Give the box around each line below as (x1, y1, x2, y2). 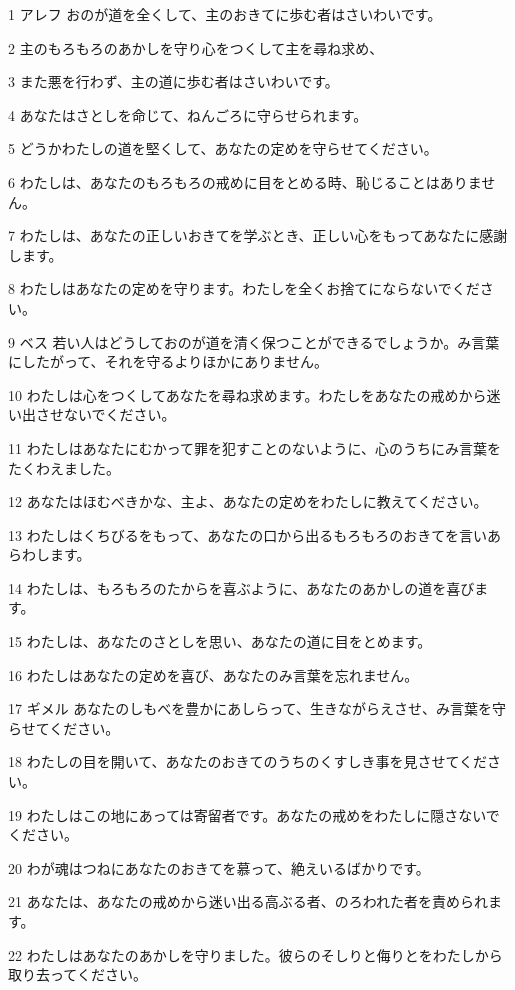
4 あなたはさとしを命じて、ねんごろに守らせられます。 (8, 104, 368, 125)
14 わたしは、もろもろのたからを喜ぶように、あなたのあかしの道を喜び (8, 577, 475, 598)
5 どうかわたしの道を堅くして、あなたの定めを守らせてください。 (8, 138, 438, 159)
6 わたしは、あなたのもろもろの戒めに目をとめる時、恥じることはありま (8, 171, 482, 192)
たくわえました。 (8, 457, 120, 478)
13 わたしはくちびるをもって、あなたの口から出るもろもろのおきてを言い (8, 524, 487, 545)
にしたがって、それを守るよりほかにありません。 (8, 351, 328, 372)
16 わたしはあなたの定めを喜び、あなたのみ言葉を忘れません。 (8, 664, 419, 685)
